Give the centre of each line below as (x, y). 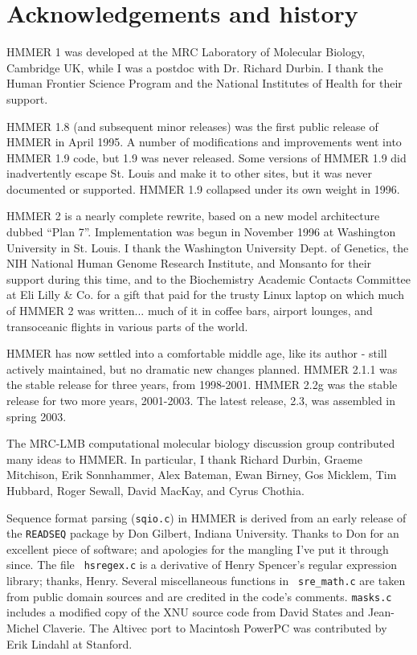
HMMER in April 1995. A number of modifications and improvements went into (204, 142)
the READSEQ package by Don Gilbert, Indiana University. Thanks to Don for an (203, 533)
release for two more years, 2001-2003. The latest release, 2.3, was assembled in (201, 400)
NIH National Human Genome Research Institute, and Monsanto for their (189, 263)
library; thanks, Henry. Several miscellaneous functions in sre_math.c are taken (206, 581)
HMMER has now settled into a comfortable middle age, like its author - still (197, 353)
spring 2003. (37, 416)
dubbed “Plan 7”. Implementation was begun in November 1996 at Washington (201, 232)
